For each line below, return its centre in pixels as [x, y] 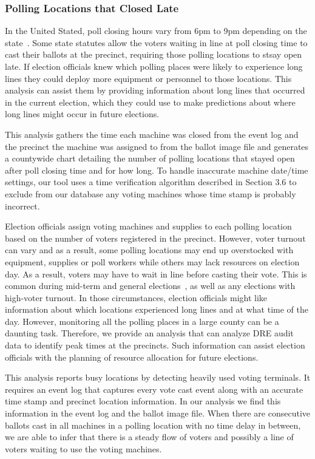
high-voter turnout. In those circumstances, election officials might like [136, 297]
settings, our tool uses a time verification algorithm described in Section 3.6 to [151, 182]
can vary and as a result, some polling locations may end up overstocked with [149, 250]
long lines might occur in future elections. [82, 114]
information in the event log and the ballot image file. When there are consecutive [158, 413]
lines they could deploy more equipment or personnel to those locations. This [148, 78]
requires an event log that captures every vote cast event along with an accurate [154, 389]
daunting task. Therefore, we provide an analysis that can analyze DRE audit [149, 333]
